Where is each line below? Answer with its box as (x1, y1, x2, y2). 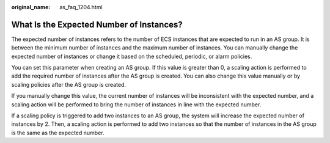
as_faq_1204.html (59, 4, 103, 10)
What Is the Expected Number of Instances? (11, 19, 183, 30)
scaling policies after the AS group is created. (11, 81, 127, 88)
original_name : (11, 4, 51, 10)
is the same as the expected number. (11, 129, 105, 136)
